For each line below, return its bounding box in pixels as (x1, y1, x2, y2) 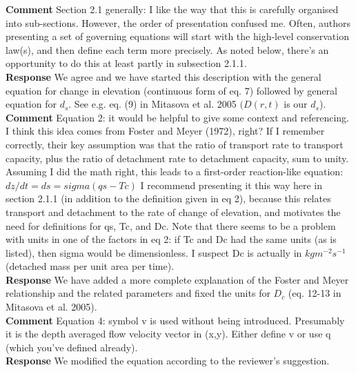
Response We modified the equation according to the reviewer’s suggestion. (6, 353, 330, 368)
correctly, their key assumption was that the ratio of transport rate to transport (6, 137, 344, 151)
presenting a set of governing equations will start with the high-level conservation (6, 29, 349, 43)
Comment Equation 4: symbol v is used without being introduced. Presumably (6, 313, 345, 327)
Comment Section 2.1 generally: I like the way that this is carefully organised (6, 2, 339, 16)
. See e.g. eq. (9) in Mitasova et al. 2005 (68, 97, 237, 111)
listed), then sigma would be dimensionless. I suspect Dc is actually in (6, 245, 302, 260)
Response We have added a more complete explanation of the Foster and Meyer (6, 272, 349, 286)
